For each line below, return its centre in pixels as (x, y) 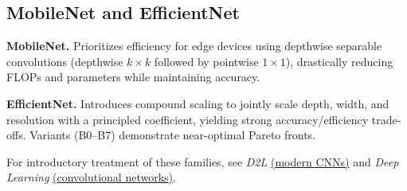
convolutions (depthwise (65, 61)
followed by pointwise (206, 61)
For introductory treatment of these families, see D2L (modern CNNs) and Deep (203, 161)
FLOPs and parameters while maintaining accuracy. (133, 77)
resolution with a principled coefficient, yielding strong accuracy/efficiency (188, 119)
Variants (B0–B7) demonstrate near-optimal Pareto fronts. (173, 135)
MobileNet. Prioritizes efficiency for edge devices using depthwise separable (194, 46)
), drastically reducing (339, 61)
